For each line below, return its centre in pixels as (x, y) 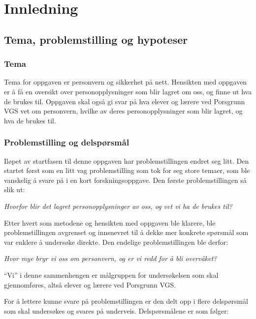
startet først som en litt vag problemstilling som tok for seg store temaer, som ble (127, 170)
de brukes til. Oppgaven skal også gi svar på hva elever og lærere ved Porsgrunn (125, 101)
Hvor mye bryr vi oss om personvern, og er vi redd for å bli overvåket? (111, 258)
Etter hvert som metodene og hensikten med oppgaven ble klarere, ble (110, 222)
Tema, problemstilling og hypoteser (96, 39)
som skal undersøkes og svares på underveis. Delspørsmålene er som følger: (116, 310)
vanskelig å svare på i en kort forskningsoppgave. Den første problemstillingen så (125, 180)
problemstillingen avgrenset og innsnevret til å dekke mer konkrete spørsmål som (126, 232)
